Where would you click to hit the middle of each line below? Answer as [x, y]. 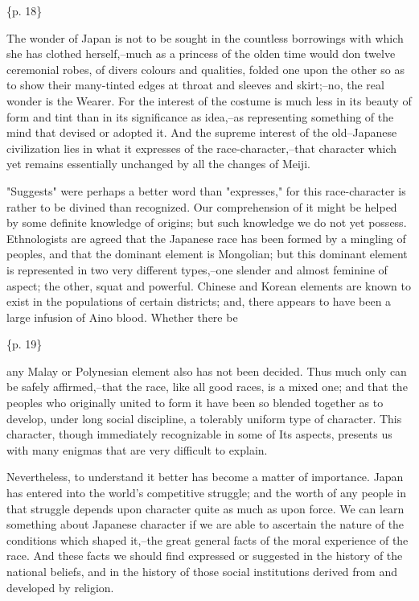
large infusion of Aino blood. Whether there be [122, 317]
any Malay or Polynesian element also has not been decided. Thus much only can [207, 370]
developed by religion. [60, 587]
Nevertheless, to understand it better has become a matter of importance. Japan [205, 477]
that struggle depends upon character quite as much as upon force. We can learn [205, 508]
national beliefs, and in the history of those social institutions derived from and [202, 571]
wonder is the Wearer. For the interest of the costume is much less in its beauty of [209, 100]
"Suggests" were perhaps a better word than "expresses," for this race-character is [206, 190]
